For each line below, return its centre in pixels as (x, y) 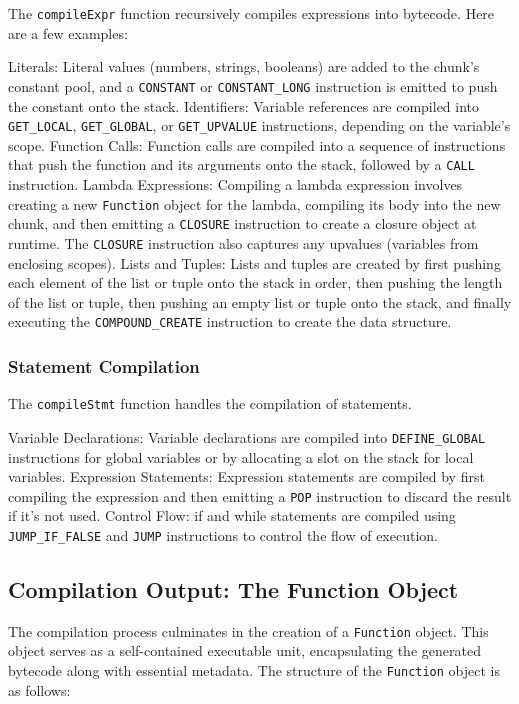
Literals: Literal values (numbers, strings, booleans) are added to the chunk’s (244, 66)
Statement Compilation (104, 365)
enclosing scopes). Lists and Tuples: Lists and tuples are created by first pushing (254, 262)
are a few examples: (68, 32)
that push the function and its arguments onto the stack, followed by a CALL (241, 164)
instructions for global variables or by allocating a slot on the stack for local (241, 456)
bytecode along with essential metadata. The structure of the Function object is (254, 670)
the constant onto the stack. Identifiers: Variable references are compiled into (244, 105)
